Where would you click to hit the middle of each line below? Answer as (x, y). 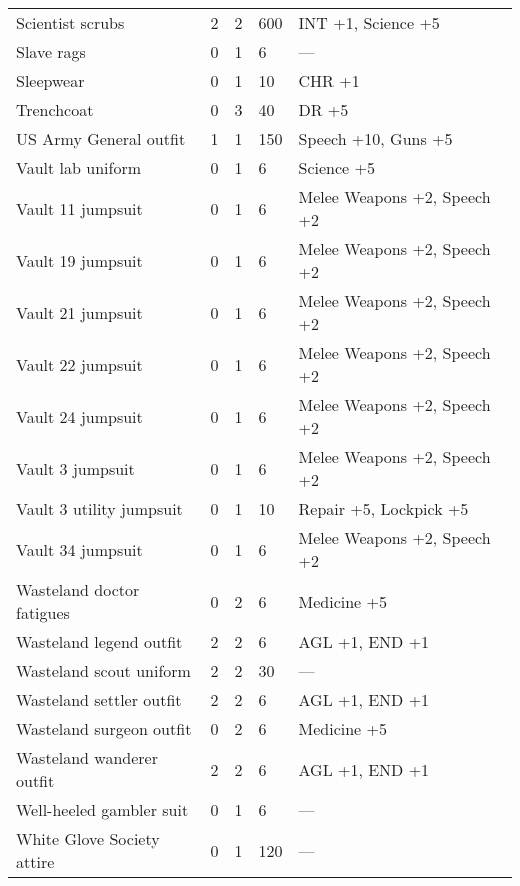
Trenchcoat (55, 109)
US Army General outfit (101, 138)
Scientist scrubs (70, 22)
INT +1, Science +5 (369, 22)
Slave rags (51, 51)
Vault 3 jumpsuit (75, 468)
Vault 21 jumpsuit (79, 312)
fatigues (43, 612)
